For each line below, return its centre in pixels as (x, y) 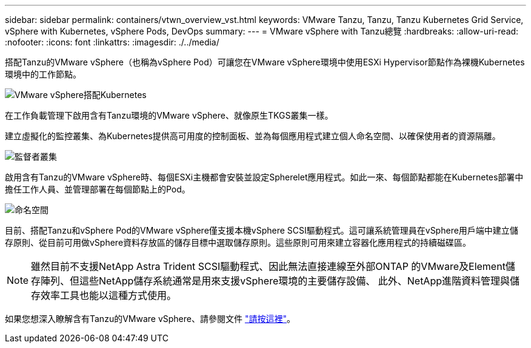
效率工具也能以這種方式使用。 (109, 295)
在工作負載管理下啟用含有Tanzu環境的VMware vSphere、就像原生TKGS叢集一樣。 (169, 115)
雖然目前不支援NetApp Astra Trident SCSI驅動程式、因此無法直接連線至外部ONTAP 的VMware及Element (268, 266)
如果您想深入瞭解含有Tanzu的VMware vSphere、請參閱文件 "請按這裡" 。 (150, 319)
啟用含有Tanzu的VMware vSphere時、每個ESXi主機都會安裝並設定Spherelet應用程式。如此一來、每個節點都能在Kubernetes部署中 (264, 177)
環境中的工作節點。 (43, 74)
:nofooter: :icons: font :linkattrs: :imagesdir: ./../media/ (112, 42)
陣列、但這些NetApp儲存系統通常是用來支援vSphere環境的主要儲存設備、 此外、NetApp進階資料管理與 (275, 281)
